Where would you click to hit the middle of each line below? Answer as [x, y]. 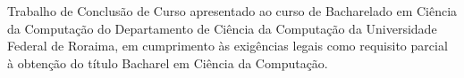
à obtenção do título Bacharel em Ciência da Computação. [168, 62]
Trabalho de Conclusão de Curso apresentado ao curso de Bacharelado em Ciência [232, 11]
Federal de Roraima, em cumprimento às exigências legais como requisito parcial [228, 46]
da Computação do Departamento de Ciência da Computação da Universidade [222, 28]
